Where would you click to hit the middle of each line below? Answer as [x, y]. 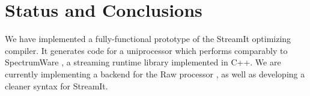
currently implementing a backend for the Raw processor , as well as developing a [155, 73]
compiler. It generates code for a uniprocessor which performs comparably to [146, 50]
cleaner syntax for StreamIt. [56, 85]
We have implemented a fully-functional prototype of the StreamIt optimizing [148, 39]
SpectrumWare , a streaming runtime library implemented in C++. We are [143, 62]
